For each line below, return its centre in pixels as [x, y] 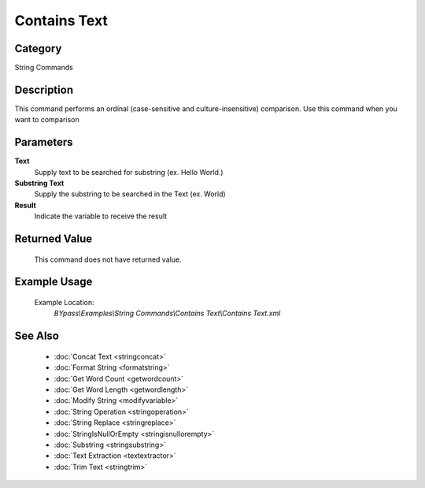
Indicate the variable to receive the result [101, 216]
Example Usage [54, 282]
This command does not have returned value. [108, 259]
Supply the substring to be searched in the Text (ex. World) [130, 194]
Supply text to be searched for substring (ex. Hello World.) [129, 172]
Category [38, 48]
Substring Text [39, 183]
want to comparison [47, 120]
